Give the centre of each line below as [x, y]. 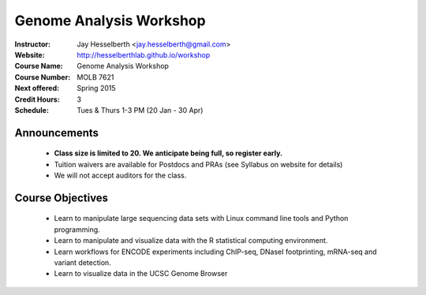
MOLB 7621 [95, 77]
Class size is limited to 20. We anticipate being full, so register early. [168, 153]
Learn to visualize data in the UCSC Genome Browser [141, 274]
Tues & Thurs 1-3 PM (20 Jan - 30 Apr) [140, 110]
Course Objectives [62, 198]
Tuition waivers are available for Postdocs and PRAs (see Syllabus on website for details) [198, 164]
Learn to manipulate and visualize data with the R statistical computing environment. [191, 241]
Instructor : [33, 44]
